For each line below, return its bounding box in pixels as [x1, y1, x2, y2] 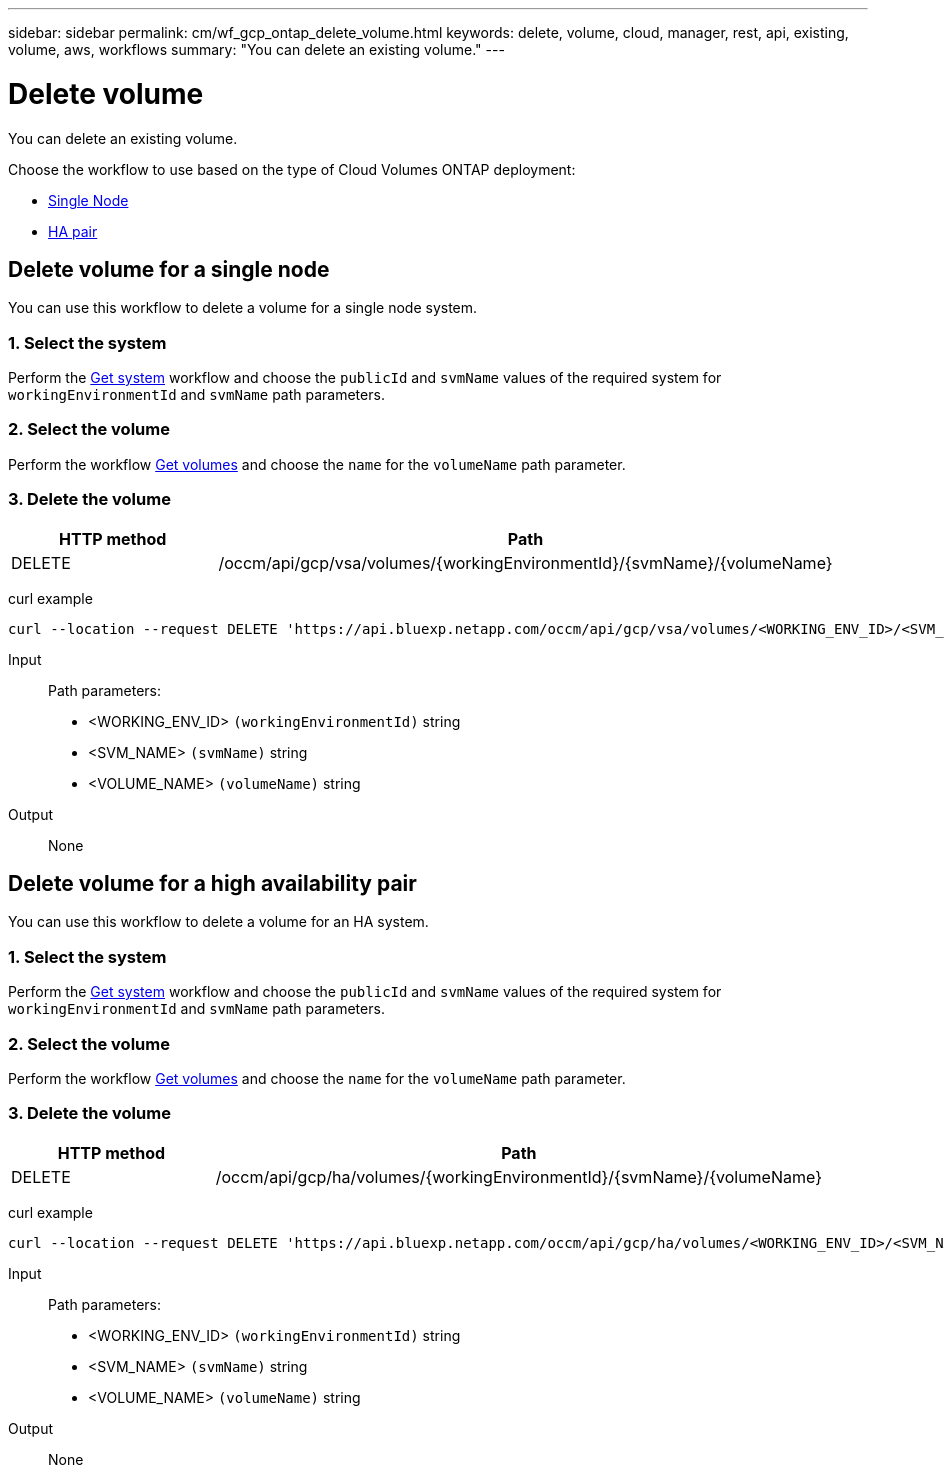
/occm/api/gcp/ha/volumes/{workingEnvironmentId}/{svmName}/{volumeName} [215, 1166, 822, 1187]
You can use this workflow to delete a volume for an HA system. [8, 913, 429, 931]
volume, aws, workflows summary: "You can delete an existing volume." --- [8, 41, 505, 58]
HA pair [48, 222, 98, 240]
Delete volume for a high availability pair [8, 871, 417, 897]
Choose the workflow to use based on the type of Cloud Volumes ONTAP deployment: [8, 160, 576, 178]
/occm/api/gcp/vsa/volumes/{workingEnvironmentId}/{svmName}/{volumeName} [218, 552, 833, 573]
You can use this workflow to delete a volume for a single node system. [8, 299, 478, 317]
